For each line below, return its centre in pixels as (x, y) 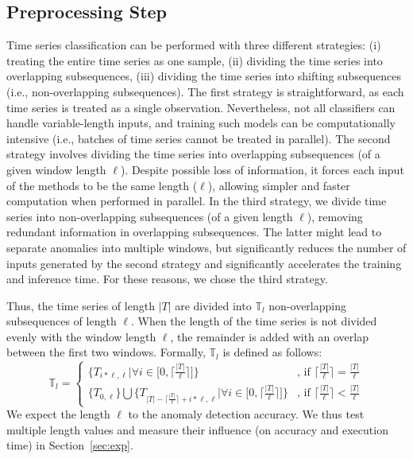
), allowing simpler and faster (279, 185)
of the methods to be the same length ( (102, 185)
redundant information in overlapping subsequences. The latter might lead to (194, 232)
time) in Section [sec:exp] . (70, 445)
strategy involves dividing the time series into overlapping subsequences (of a (193, 154)
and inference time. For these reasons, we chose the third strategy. (167, 279)
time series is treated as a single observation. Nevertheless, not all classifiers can (201, 107)
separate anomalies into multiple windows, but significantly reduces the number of (206, 247)
